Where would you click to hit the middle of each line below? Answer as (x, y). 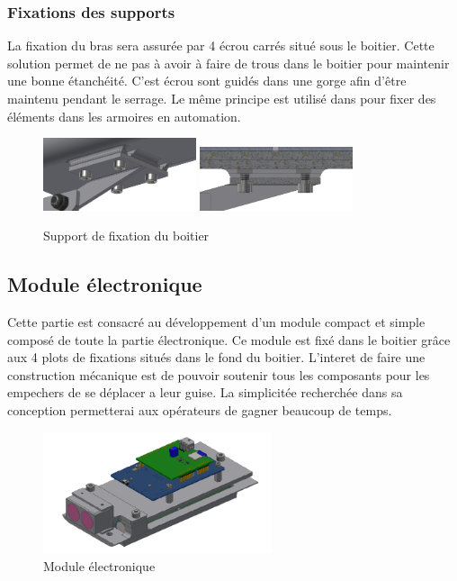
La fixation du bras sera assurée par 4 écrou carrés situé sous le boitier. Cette (221, 45)
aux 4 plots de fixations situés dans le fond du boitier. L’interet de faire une (216, 357)
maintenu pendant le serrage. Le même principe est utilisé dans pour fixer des (222, 98)
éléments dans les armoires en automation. (124, 116)
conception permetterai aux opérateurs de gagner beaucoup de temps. (200, 410)
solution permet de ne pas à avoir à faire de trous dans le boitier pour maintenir (228, 63)
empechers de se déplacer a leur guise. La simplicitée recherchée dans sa (205, 392)
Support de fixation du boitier (126, 236)
